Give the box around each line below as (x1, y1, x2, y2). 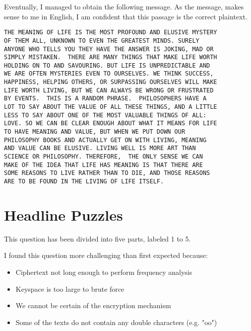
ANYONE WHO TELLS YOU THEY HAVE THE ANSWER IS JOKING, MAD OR (4, 45, 214, 53)
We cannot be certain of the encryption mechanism (15, 300, 171, 311)
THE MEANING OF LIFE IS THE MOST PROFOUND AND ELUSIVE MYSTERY (4, 29, 217, 36)
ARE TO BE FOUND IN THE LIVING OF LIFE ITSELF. (4, 178, 164, 185)
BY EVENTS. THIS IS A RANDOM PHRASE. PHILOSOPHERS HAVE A (4, 95, 207, 102)
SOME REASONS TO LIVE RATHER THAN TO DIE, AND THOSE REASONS (4, 169, 210, 177)
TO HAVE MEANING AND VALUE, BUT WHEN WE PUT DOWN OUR (4, 128, 186, 136)
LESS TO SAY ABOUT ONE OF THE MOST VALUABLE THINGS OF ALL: (4, 111, 207, 119)
